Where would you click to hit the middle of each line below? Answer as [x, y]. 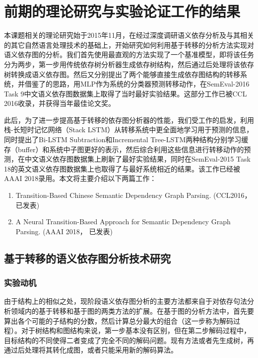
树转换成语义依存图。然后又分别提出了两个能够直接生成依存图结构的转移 [122, 74]
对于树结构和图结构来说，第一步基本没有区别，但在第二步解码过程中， [136, 330]
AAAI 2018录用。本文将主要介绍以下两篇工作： [80, 178]
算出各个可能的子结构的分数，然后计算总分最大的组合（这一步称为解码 [119, 320]
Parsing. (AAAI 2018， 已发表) [64, 231]
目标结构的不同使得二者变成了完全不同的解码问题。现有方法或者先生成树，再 [129, 340]
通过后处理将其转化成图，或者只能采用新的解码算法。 [91, 350]
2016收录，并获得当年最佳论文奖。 [60, 103]
